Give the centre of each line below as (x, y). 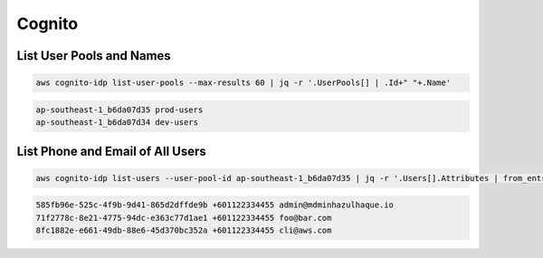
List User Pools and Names (94, 56)
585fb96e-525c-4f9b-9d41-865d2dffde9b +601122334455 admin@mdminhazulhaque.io (214, 205)
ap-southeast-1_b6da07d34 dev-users (117, 123)
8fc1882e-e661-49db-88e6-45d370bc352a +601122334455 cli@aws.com (184, 230)
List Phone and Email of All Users (112, 151)
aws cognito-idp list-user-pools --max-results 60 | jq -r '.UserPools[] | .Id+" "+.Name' (243, 83)
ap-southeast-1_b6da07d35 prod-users (119, 110)
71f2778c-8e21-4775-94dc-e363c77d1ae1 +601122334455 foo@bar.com (184, 218)
